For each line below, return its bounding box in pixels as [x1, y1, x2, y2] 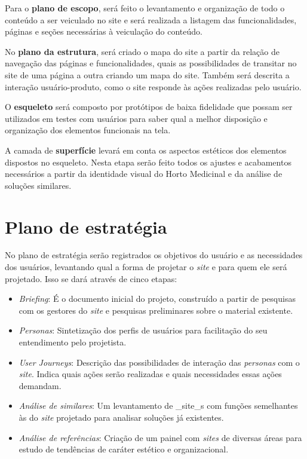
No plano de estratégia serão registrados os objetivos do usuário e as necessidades [5, 249, 303, 261]
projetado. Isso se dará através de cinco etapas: [5, 272, 177, 284]
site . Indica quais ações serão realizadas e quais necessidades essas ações [19, 368, 282, 380]
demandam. [19, 379, 62, 391]
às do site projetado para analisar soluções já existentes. [19, 411, 224, 423]
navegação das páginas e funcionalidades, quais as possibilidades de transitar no [5, 57, 297, 69]
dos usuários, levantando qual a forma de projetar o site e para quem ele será [5, 261, 287, 273]
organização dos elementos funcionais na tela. [5, 124, 171, 136]
